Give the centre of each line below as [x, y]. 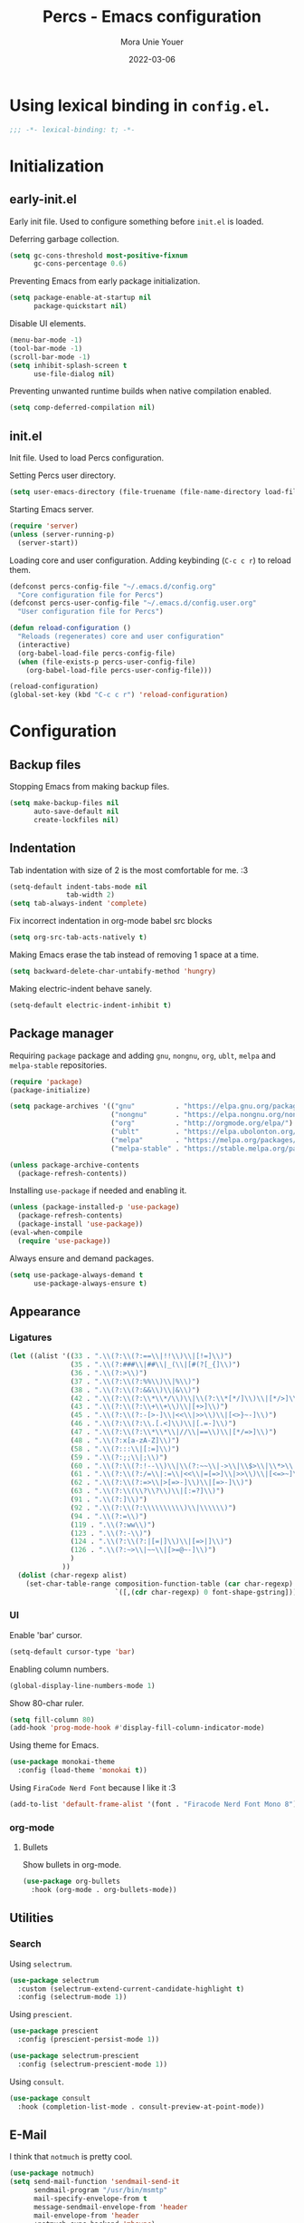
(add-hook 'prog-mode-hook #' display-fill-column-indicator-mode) [137, 1728]
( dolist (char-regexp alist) [72, 1575]
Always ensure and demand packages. [82, 1258]
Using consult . [37, 2082]
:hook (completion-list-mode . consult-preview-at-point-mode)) [141, 2107]
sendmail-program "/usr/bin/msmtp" [100, 2190]
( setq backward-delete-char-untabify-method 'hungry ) [113, 972]
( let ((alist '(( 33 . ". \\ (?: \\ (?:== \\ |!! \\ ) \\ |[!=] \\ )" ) [121, 1356]
